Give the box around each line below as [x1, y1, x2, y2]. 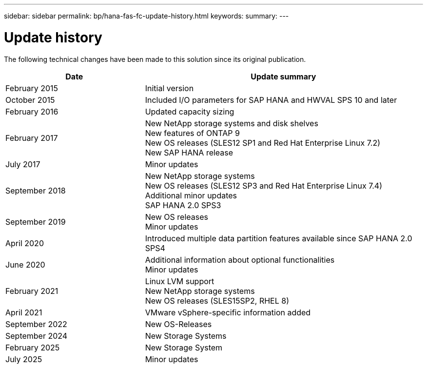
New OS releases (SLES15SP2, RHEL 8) [145, 295, 289, 306]
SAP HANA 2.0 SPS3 [145, 200, 221, 210]
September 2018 [5, 185, 66, 195]
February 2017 [5, 133, 58, 143]
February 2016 [5, 106, 58, 116]
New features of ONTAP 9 [145, 128, 240, 138]
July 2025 [5, 354, 42, 364]
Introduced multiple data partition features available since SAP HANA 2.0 [145, 233, 412, 243]
